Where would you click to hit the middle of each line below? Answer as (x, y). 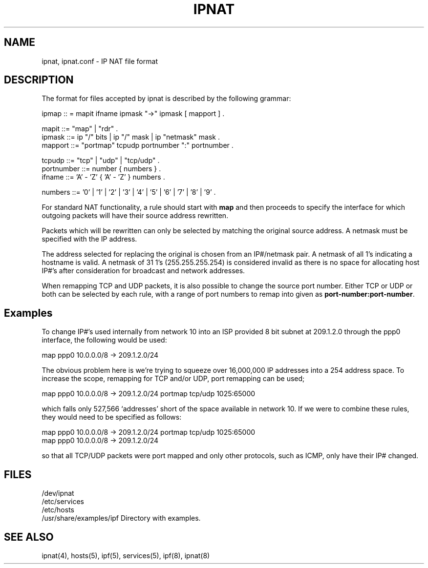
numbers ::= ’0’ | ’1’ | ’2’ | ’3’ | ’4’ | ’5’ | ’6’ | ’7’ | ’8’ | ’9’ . (129, 192)
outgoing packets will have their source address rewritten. (135, 216)
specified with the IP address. (89, 239)
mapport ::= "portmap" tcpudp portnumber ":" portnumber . (138, 145)
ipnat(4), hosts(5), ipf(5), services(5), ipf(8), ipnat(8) (126, 555)
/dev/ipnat (58, 493)
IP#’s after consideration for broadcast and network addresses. (143, 271)
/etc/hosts (58, 510)
